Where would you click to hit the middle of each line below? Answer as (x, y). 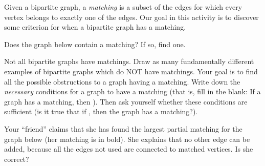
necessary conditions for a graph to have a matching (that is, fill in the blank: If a (132, 91)
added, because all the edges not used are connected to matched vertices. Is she (129, 149)
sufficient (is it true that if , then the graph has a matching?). (101, 111)
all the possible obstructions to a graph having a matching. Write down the (122, 81)
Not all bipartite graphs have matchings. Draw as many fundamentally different (129, 61)
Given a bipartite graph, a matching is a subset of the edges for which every (123, 7)
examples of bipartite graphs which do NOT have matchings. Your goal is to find (131, 71)
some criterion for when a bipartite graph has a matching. (95, 27)
